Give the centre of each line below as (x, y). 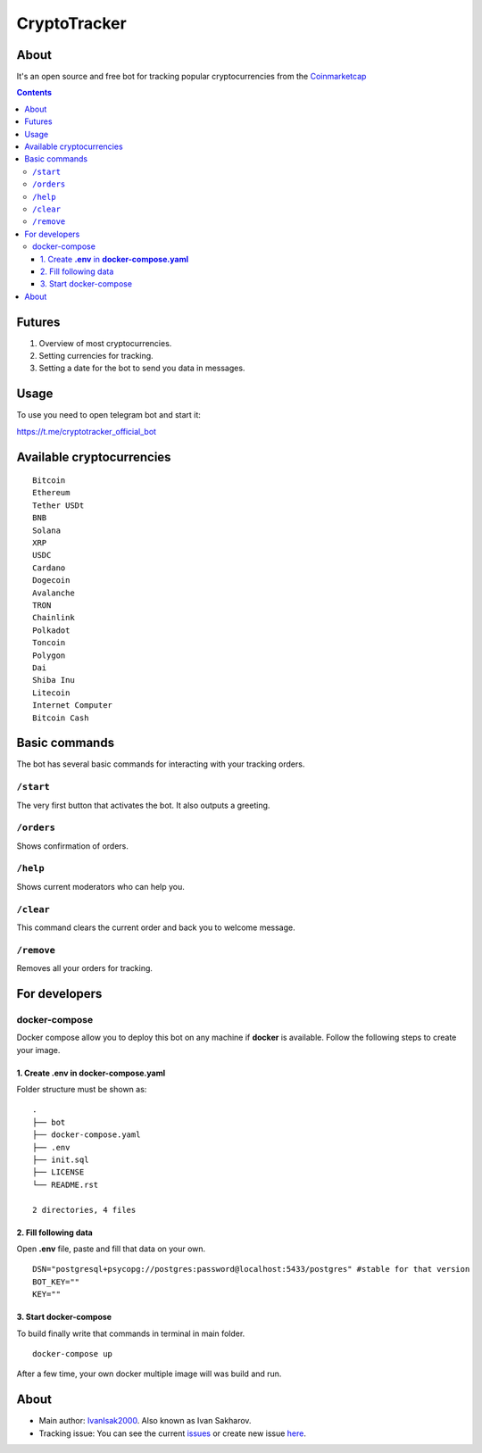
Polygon (49, 655)
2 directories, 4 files (84, 1210)
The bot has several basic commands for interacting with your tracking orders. (161, 764)
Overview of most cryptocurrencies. (105, 343)
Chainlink (54, 618)
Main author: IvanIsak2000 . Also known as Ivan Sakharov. (145, 1421)
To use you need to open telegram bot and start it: (108, 415)
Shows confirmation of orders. (72, 846)
